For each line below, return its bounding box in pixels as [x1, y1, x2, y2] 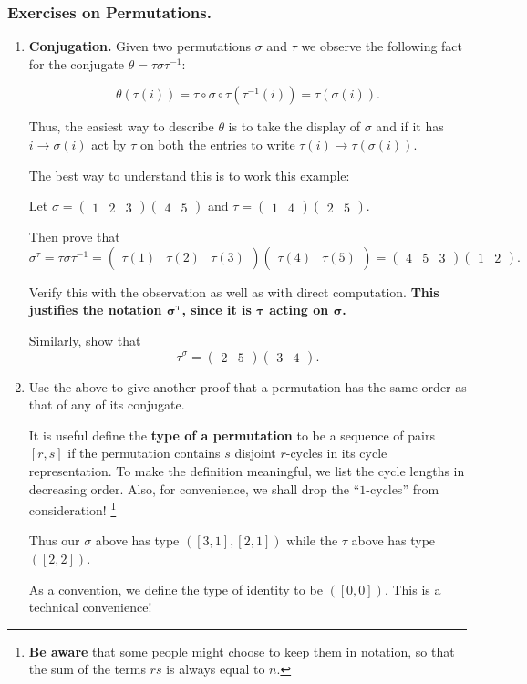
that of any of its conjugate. [28, 395, 185, 414]
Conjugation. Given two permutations [28, 36, 252, 56]
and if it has [376, 117, 444, 136]
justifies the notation [28, 300, 162, 319]
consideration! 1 [28, 498, 117, 519]
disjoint [234, 443, 276, 462]
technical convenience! [28, 597, 152, 617]
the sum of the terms [28, 659, 146, 679]
